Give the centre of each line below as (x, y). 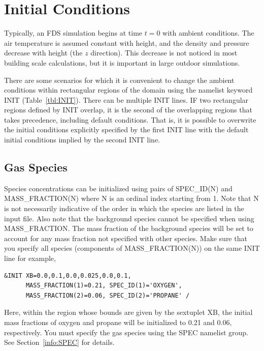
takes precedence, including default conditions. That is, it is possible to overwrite (130, 119)
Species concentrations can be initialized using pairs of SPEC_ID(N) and (118, 188)
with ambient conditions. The (208, 33)
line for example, (30, 258)
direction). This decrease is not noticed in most (164, 53)
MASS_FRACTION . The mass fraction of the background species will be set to (129, 228)
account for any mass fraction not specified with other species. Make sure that (126, 238)
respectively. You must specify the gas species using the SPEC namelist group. (126, 332)
